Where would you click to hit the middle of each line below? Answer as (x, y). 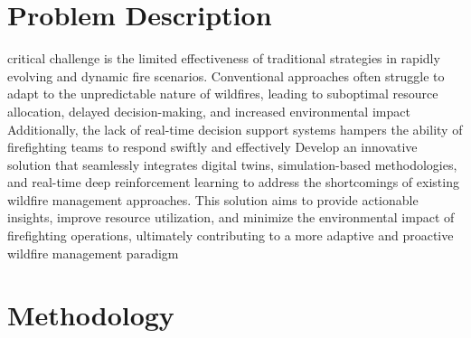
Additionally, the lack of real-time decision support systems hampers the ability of (235, 129)
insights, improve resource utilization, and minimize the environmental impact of (231, 217)
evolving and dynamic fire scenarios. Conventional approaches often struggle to (226, 75)
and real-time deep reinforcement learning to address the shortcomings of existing (233, 182)
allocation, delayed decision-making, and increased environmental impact (209, 111)
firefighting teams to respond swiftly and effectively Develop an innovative (212, 147)
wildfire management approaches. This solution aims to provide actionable (213, 199)
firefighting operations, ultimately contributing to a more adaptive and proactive (231, 235)
